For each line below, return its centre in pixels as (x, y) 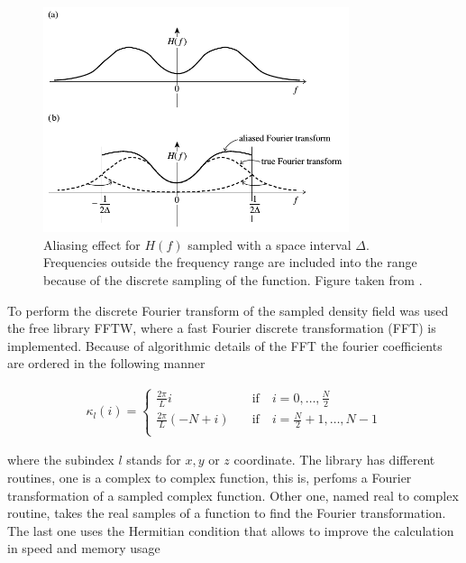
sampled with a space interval (270, 244)
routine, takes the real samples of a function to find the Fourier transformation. (227, 513)
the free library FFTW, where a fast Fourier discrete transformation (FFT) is (222, 328)
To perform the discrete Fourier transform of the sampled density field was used (228, 310)
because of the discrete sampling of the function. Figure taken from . (233, 280)
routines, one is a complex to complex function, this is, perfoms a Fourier (210, 477)
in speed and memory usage (84, 548)
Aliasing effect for (92, 244)
